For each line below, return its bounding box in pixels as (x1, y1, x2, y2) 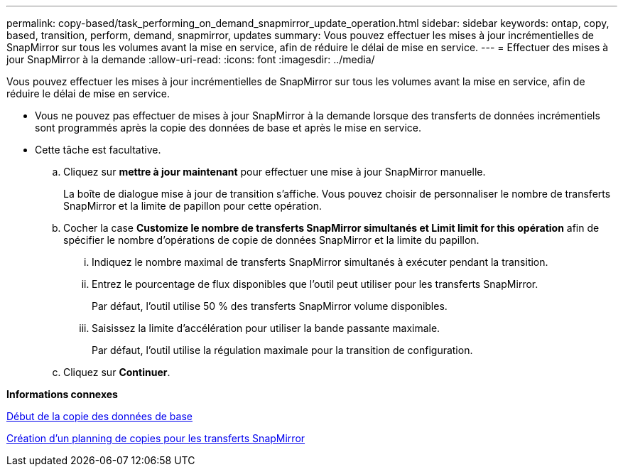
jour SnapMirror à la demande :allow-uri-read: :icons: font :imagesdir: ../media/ (6, 53, 375, 65)
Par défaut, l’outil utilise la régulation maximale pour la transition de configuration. (92, 344, 473, 356)
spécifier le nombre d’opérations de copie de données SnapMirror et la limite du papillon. (63, 234, 480, 246)
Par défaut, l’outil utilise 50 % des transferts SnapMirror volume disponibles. (92, 300, 448, 312)
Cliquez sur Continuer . (63, 366, 170, 378)
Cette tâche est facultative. (35, 144, 161, 156)
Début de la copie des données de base (6, 410, 193, 422)
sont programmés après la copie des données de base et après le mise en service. (35, 122, 422, 134)
